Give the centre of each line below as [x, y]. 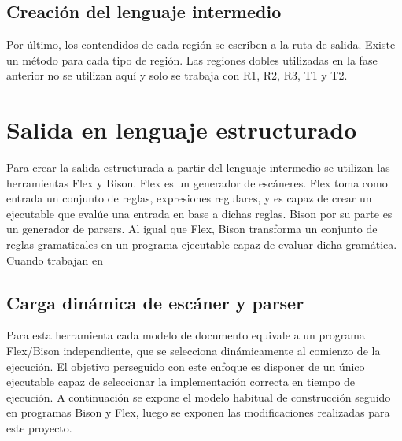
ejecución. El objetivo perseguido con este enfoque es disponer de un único [186, 366]
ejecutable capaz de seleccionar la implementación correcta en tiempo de [181, 382]
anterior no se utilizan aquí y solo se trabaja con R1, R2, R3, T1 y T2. [177, 75]
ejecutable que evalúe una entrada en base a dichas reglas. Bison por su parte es [199, 213]
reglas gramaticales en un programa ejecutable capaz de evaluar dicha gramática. [202, 245]
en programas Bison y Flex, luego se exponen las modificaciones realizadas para [198, 412]
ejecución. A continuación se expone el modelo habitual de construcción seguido [199, 397]
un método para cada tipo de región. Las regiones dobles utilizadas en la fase [192, 59]
